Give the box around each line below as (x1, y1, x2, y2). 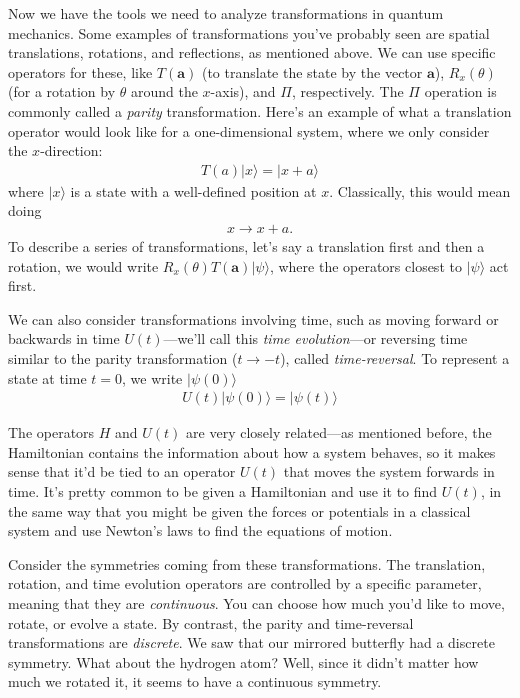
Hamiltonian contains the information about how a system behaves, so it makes (8, 441, 496, 462)
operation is (424, 81, 497, 102)
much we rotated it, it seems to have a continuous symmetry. (8, 671, 382, 692)
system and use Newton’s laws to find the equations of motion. (8, 520, 393, 541)
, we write (122, 367, 183, 388)
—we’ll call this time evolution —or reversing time (163, 328, 468, 349)
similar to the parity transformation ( (8, 347, 238, 368)
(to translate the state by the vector (201, 61, 423, 82)
